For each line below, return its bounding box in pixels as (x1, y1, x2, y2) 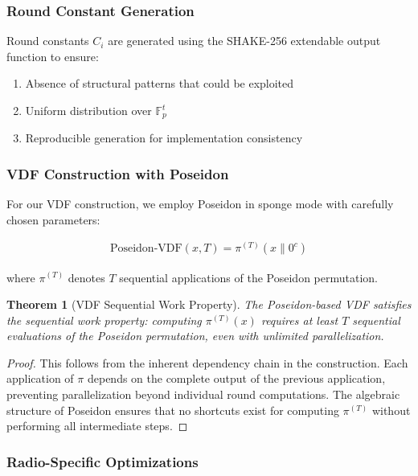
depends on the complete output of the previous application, (87, 370, 386, 387)
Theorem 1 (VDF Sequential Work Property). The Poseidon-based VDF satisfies (6, 296, 412, 313)
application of (6, 370, 74, 387)
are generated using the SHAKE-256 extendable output (108, 32, 381, 49)
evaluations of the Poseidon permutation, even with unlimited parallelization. (6, 327, 384, 344)
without (371, 401, 411, 418)
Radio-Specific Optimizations (6, 451, 199, 471)
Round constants (6, 32, 89, 49)
